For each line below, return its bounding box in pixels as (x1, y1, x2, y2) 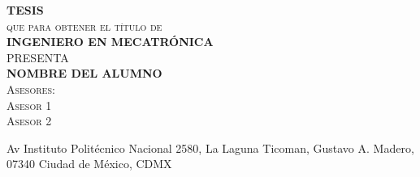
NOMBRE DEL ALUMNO (6, 65, 162, 82)
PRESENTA (6, 48, 69, 65)
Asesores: (6, 80, 55, 97)
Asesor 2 (6, 112, 52, 129)
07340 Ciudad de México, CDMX (6, 155, 172, 172)
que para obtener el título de (6, 17, 162, 34)
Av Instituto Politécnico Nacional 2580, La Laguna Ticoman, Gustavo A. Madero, (6, 139, 414, 156)
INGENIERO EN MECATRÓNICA (6, 33, 214, 50)
